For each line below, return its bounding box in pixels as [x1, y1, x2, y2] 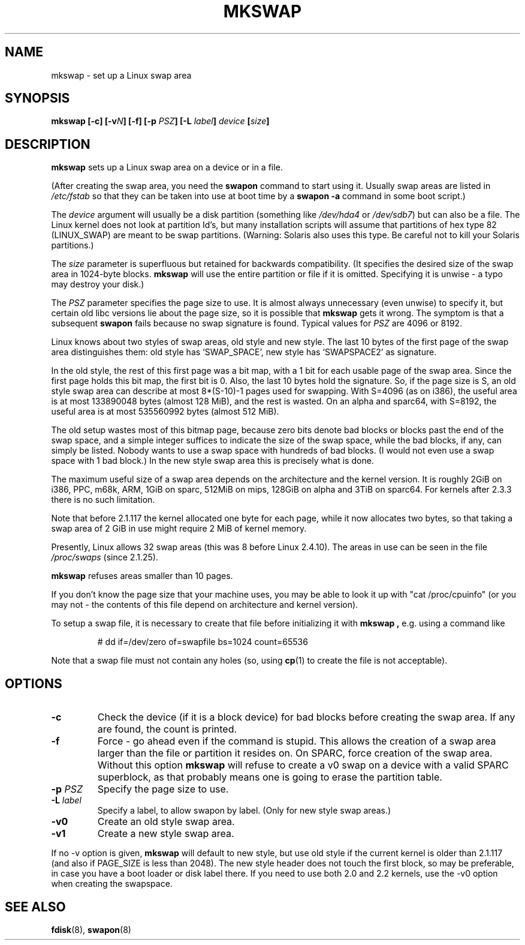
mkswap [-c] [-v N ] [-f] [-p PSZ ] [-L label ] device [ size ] [51, 116, 270, 127]
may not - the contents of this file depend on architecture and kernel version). [51, 599, 358, 610]
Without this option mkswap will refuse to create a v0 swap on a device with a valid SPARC [97, 759, 509, 772]
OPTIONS [5, 676, 62, 691]
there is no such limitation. [51, 494, 155, 505]
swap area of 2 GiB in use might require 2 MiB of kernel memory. [51, 523, 307, 534]
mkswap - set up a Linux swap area [51, 70, 192, 80]
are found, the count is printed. [97, 723, 237, 736]
